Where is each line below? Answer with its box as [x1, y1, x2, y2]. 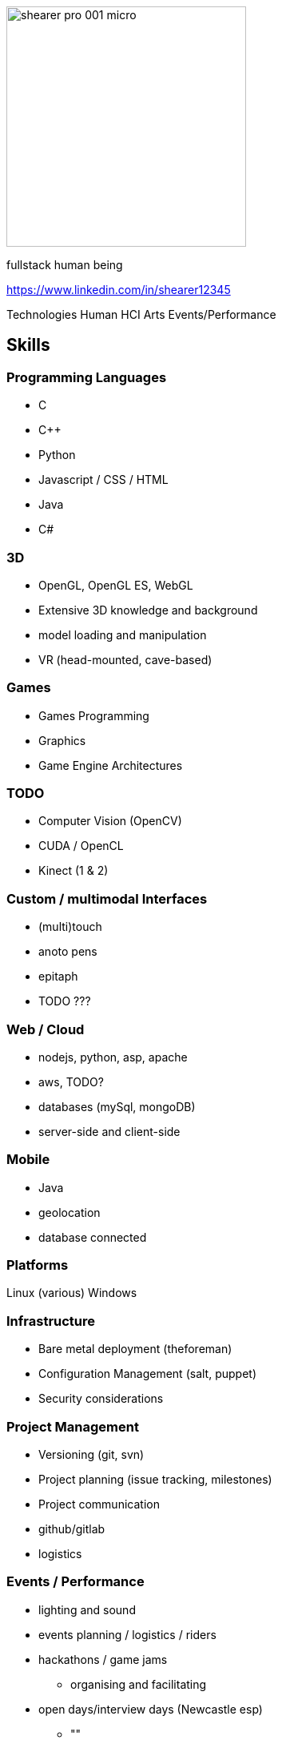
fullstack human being [6, 258, 123, 272]
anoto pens [38, 944, 97, 959]
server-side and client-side [38, 1124, 181, 1138]
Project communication [38, 1496, 160, 1511]
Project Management [6, 1418, 139, 1435]
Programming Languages [6, 369, 167, 385]
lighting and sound [38, 1602, 136, 1617]
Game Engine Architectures [38, 758, 183, 772]
